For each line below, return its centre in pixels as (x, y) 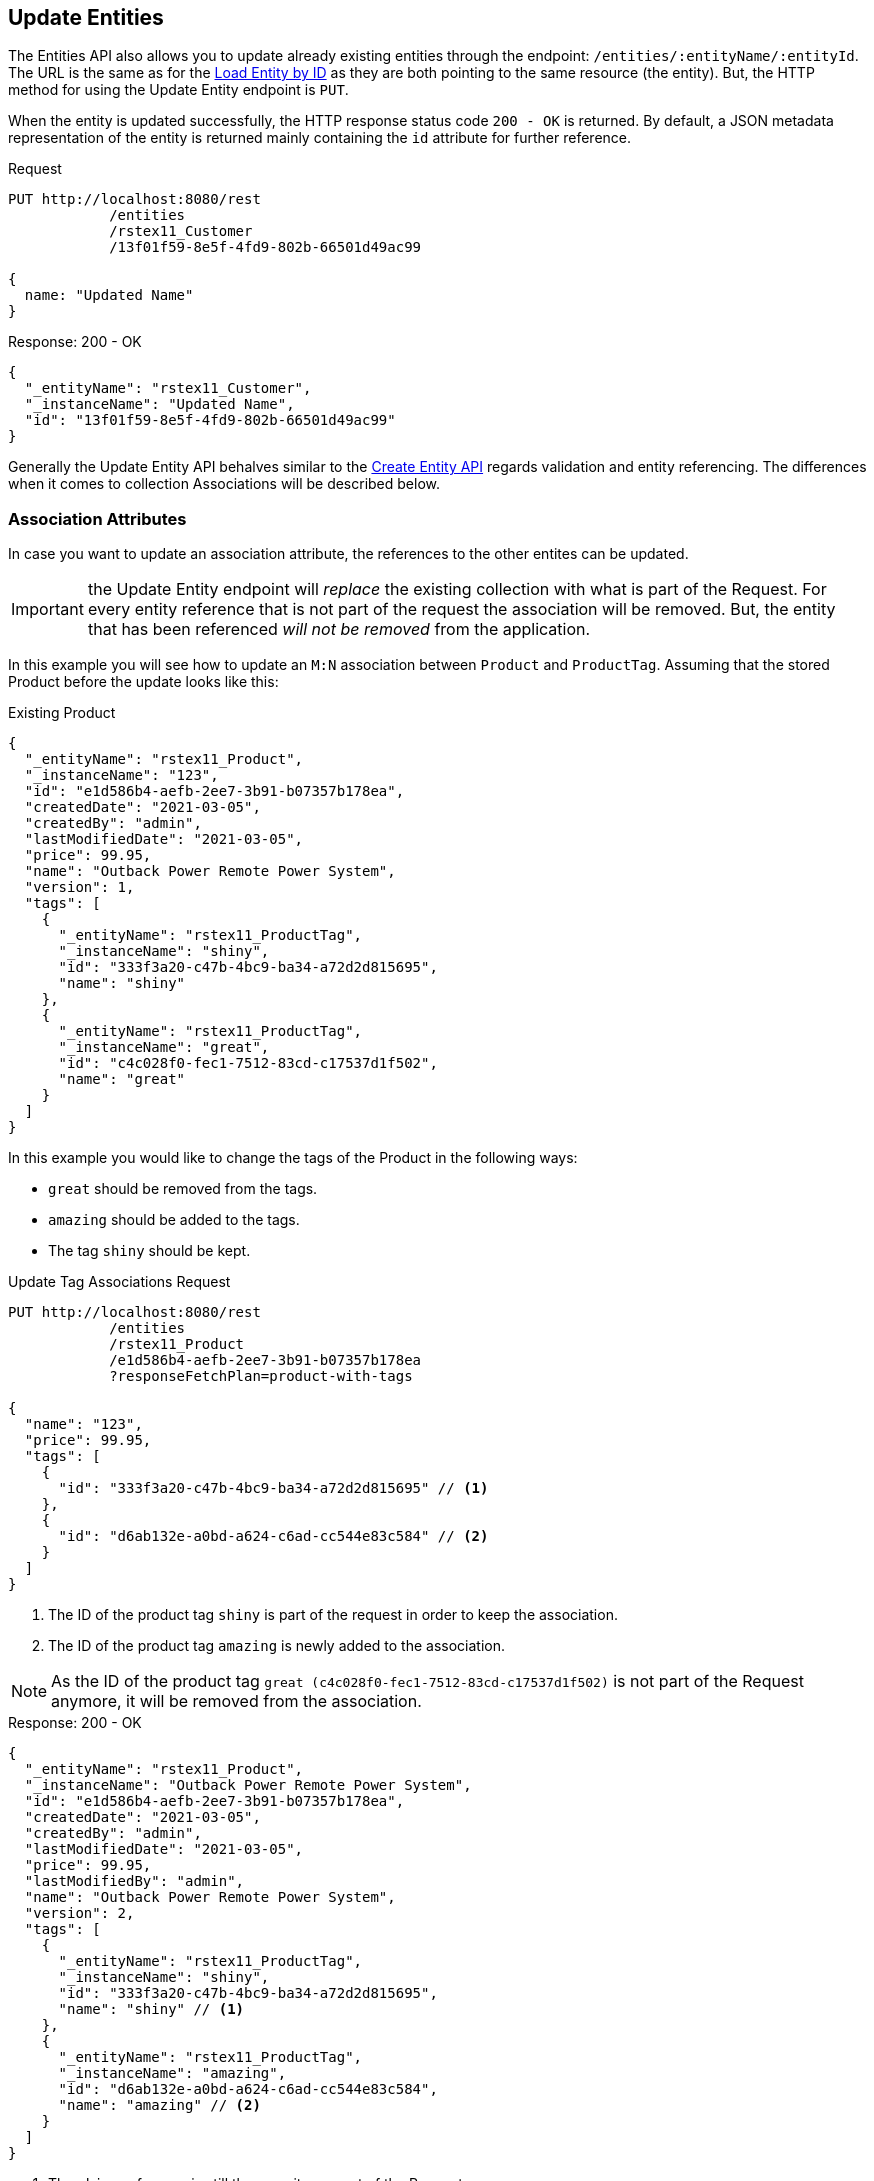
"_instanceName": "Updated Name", (159, 404)
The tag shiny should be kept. (149, 1251)
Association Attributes (97, 518)
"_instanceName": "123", (121, 775)
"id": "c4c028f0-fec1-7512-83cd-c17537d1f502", (248, 1063)
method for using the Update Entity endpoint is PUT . (178, 90)
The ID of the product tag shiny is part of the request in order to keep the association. (333, 1615)
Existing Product (62, 713)
